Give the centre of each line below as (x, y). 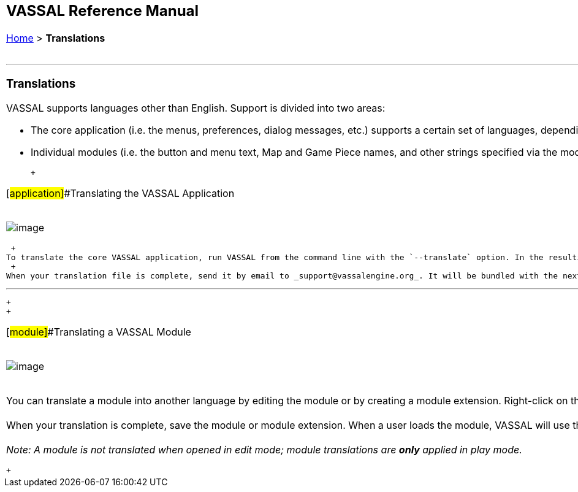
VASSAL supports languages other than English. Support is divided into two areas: (196, 108)
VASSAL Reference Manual (103, 11)
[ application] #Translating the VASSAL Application (120, 194)
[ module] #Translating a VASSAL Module (99, 332)
